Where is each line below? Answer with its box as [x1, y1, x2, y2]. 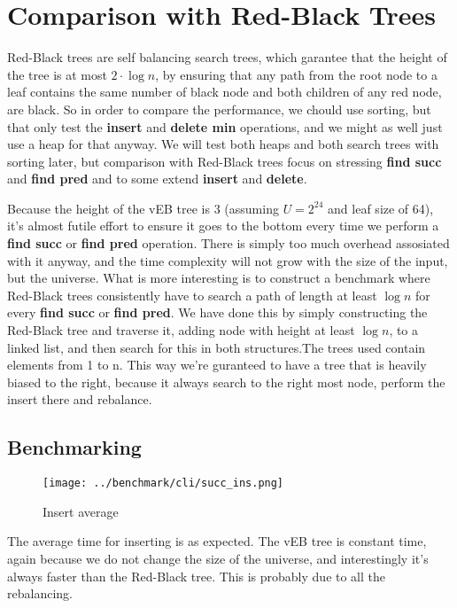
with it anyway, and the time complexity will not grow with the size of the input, [7, 251, 448, 269]
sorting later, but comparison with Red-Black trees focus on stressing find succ [7, 152, 442, 170]
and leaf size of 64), [328, 199, 434, 217]
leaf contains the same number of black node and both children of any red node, [7, 82, 442, 101]
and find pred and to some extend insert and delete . [7, 169, 307, 188]
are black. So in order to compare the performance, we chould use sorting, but [7, 99, 431, 118]
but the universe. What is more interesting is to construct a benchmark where [7, 269, 430, 287]
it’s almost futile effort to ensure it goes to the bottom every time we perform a [7, 216, 439, 235]
